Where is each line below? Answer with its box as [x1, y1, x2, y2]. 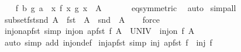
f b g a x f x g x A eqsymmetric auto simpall [15, 2, 236, 13]
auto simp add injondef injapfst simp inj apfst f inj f [4, 36, 212, 48]
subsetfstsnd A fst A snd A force [4, 13, 160, 25]
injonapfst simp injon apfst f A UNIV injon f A [4, 25, 195, 37]
